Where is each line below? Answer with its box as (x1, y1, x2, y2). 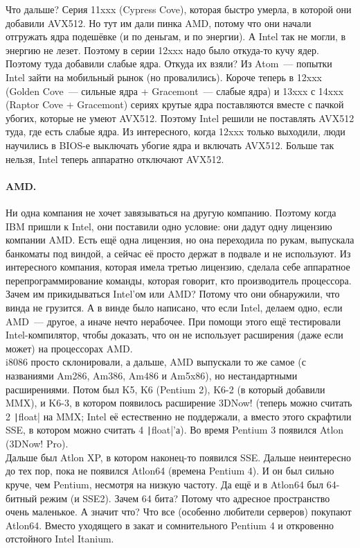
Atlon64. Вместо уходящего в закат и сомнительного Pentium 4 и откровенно (6, 517, 334, 532)
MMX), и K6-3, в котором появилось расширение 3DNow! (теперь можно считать (6, 395, 352, 410)
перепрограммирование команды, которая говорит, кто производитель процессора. (6, 273, 352, 287)
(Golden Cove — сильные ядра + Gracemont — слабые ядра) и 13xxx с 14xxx (6, 83, 344, 98)
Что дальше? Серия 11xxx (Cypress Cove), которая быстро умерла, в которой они (6, 2, 352, 16)
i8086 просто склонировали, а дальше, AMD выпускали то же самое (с (6, 354, 306, 369)
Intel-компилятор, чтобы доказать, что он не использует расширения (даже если (6, 327, 343, 342)
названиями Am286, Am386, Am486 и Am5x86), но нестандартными (6, 368, 298, 383)
